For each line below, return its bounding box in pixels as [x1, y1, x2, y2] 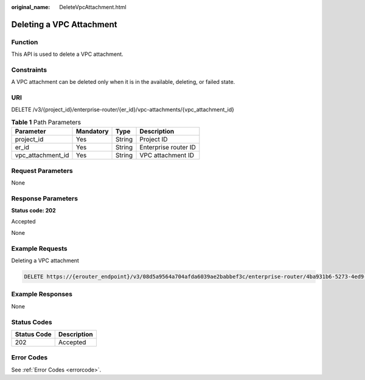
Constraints [11, 66, 47, 74]
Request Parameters [11, 166, 73, 175]
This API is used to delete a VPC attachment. [11, 50, 124, 58]
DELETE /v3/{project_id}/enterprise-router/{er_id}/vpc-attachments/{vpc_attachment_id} [11, 106, 234, 114]
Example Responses [11, 290, 73, 299]
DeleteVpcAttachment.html [59, 4, 127, 10]
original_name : [11, 4, 50, 10]
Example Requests [11, 244, 68, 253]
